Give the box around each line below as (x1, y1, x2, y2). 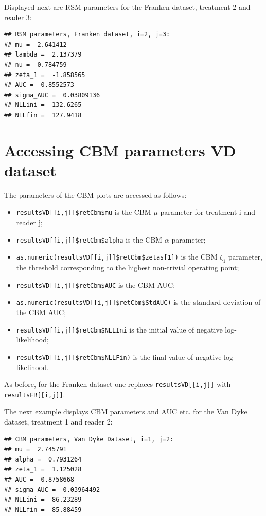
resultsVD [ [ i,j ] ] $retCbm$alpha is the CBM (16, 234, 163, 245)
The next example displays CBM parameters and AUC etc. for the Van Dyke (4, 406, 247, 417)
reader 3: (4, 11, 32, 22)
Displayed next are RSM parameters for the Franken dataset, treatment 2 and (4, 2, 251, 12)
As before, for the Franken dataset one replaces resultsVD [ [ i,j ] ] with (4, 379, 231, 390)
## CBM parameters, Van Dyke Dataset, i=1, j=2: (4, 435, 174, 443)
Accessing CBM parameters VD (4, 139, 236, 160)
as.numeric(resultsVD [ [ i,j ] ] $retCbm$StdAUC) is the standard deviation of (16, 297, 261, 307)
